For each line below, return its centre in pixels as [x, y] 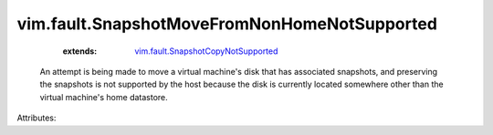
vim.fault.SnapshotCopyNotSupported [206, 51]
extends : [80, 51]
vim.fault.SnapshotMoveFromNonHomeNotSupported [227, 24]
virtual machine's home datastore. [104, 97]
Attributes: [37, 118]
